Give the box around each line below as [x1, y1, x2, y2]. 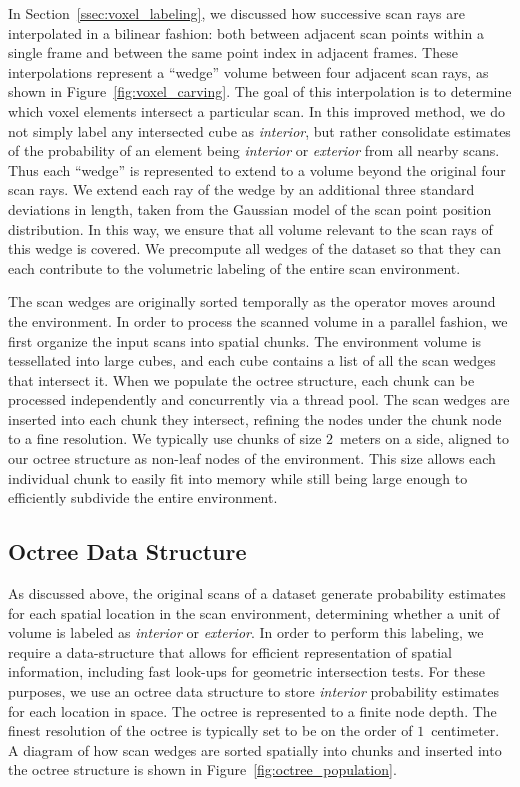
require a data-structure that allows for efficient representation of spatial [8, 641, 452, 662]
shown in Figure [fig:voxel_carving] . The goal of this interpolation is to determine [8, 81, 512, 102]
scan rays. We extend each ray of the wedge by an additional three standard [8, 179, 475, 200]
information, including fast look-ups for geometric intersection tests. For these [8, 661, 485, 682]
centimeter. [431, 720, 500, 741]
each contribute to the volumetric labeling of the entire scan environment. [8, 257, 461, 278]
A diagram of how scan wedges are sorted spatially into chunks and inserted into [8, 739, 502, 760]
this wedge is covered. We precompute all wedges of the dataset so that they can [8, 238, 502, 259]
